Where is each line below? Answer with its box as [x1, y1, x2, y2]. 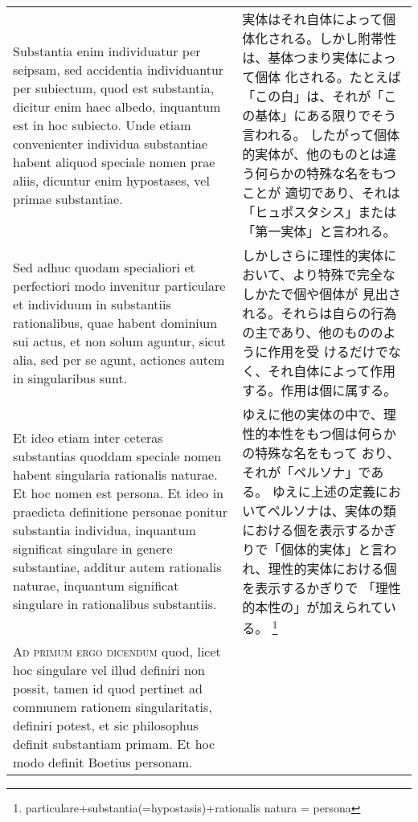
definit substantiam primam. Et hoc [13, 734, 215, 754]
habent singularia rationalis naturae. [13, 465, 218, 485]
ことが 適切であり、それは [242, 183, 400, 202]
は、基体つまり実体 [242, 48, 359, 67]
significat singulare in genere [13, 539, 173, 558]
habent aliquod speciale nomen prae [13, 152, 215, 171]
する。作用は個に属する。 [242, 381, 397, 399]
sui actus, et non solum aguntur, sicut [13, 331, 226, 350]
